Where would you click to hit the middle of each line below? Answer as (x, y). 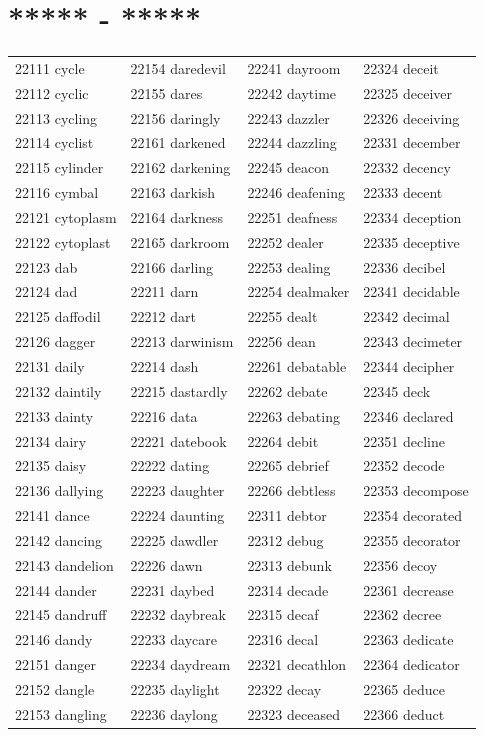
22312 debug (285, 539)
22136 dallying (59, 490)
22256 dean (281, 341)
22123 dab (46, 266)
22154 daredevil (178, 67)
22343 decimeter (413, 341)
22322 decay (284, 688)
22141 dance (52, 515)
